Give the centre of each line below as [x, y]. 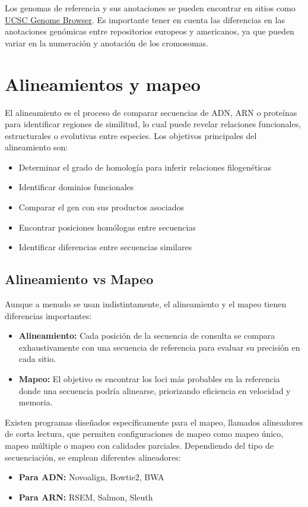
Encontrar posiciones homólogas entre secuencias [107, 227]
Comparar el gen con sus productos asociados [101, 207]
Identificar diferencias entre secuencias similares [105, 247]
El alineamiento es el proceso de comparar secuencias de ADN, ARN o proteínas [151, 112]
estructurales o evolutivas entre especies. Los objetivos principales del [131, 135]
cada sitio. [37, 359]
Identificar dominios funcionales [76, 187]
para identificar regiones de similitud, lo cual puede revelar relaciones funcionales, [153, 124]
